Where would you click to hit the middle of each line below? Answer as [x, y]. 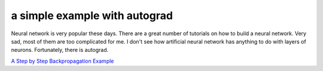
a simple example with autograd [92, 16]
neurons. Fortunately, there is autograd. [60, 50]
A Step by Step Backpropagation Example [63, 61]
